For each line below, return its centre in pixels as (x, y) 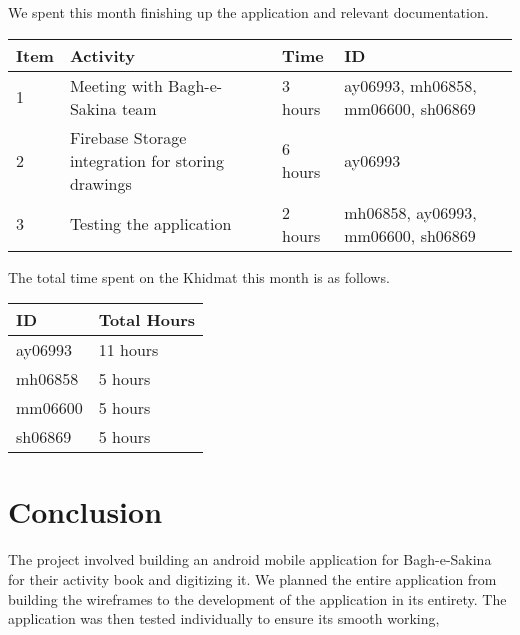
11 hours (128, 350)
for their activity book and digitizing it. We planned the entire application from (252, 578)
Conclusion (85, 511)
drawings (100, 183)
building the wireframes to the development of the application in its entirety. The (257, 598)
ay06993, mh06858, (410, 85)
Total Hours (147, 320)
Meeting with (116, 85)
